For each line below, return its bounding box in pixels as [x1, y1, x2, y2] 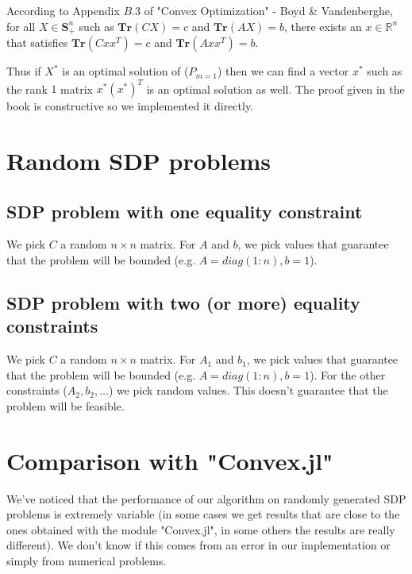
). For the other [310, 366, 386, 383]
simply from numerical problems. [6, 552, 167, 568]
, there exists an [283, 17, 362, 34]
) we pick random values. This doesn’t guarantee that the [108, 382, 388, 399]
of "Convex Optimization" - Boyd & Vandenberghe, [144, 2, 393, 18]
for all [6, 17, 36, 34]
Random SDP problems [6, 144, 271, 176]
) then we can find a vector [217, 63, 349, 79]
